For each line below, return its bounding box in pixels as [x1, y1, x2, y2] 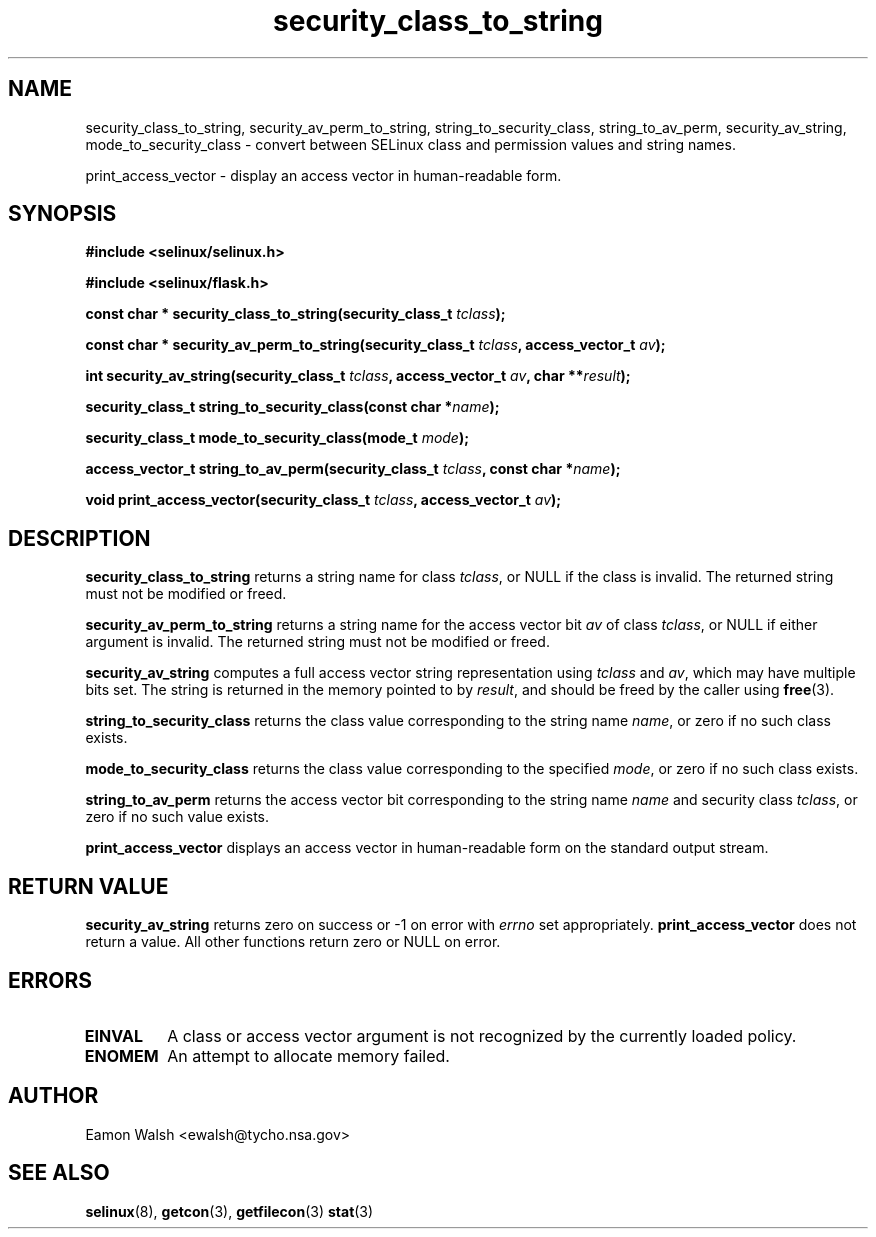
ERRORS [8, 967, 93, 993]
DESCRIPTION [8, 525, 151, 551]
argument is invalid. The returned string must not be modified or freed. [85, 633, 550, 651]
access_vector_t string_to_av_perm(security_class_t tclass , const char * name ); [85, 460, 621, 478]
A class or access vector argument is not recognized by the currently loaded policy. [167, 1025, 797, 1046]
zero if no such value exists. [85, 808, 270, 826]
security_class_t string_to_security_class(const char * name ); [85, 398, 500, 416]
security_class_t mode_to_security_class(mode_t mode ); [85, 429, 470, 447]
